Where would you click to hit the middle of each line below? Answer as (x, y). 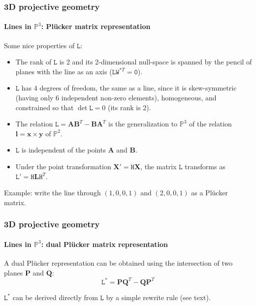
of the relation (210, 124)
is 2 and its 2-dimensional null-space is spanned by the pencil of (156, 62)
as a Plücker (209, 193)
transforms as (205, 166)
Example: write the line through (52, 193)
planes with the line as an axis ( (64, 71)
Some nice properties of (39, 45)
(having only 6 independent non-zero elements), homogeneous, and (116, 98)
